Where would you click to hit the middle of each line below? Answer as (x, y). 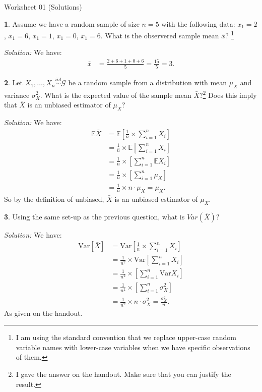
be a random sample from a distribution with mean (148, 82)
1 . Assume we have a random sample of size (72, 23)
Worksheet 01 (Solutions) (43, 7)
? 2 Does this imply (228, 94)
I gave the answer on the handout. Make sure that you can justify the (123, 374)
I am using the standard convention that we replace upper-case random (126, 337)
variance (17, 95)
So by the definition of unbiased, (54, 199)
